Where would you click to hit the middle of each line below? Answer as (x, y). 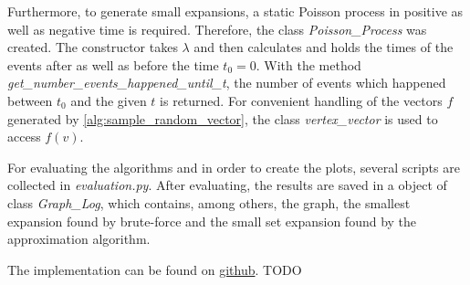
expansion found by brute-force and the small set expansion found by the (212, 221)
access (24, 137)
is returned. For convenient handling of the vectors (301, 100)
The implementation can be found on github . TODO (155, 269)
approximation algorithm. (79, 239)
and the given (109, 100)
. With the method (308, 64)
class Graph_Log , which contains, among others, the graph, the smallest (209, 202)
